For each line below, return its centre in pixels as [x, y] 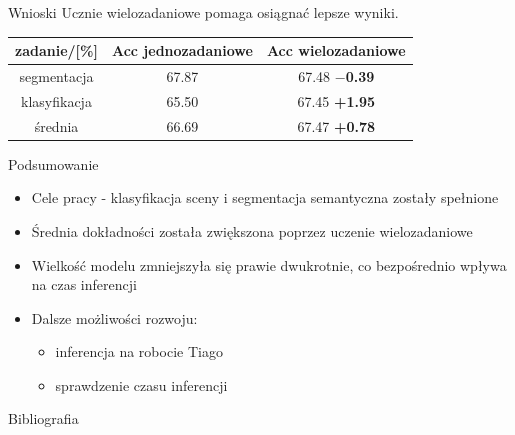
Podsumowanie [53, 163]
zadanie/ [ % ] [56, 50]
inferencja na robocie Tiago [139, 351]
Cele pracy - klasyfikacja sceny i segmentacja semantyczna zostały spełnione [265, 197]
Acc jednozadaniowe [182, 50]
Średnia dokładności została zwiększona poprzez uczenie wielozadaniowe [252, 230]
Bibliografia [43, 418]
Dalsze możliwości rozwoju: [114, 317]
